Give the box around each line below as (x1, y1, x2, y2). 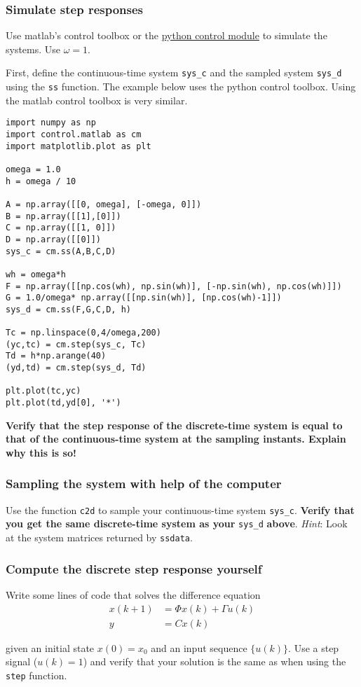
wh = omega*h (6, 269, 66, 279)
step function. (6, 667, 67, 682)
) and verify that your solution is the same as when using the (83, 654, 346, 669)
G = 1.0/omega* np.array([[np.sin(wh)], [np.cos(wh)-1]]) (6, 293, 282, 303)
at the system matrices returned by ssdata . (6, 530, 193, 545)
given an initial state (6, 640, 95, 655)
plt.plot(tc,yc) (6, 386, 81, 396)
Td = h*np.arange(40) (6, 351, 107, 361)
